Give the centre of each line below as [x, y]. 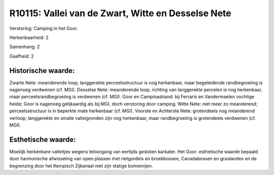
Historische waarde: [42, 71]
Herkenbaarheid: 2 [29, 37]
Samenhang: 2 [25, 47]
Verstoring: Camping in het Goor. [44, 28]
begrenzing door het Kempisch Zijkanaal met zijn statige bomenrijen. [81, 166]
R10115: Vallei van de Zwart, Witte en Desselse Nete [121, 13]
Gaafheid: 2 [22, 56]
